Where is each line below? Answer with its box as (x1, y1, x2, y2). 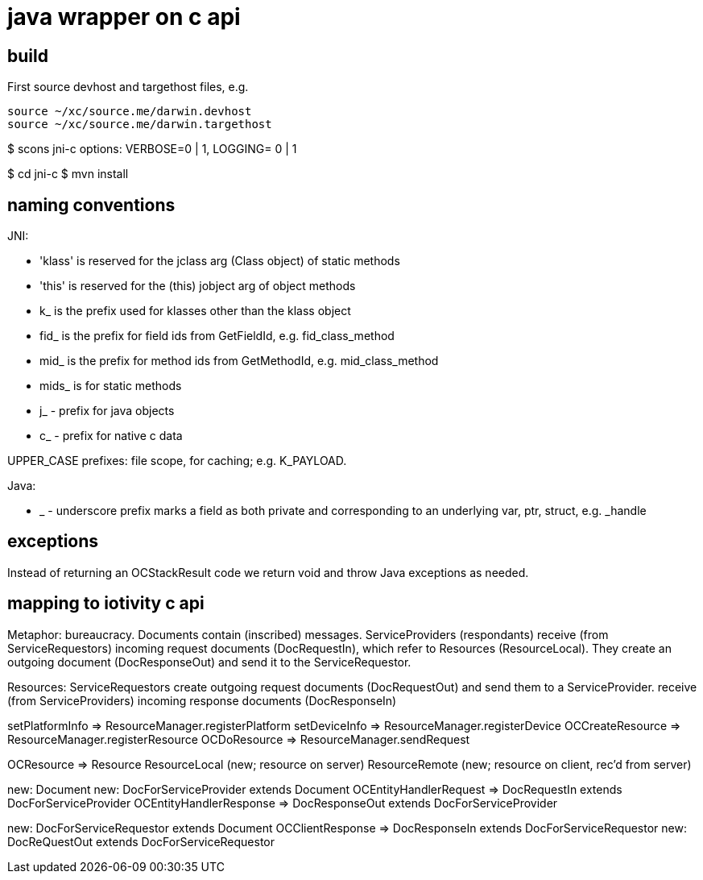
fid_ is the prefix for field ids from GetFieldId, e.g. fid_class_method (39, 329, 395, 343)
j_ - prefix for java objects (39, 404, 175, 418)
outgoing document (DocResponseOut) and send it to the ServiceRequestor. (7, 654, 411, 669)
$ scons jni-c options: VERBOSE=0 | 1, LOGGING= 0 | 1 (7, 142, 297, 156)
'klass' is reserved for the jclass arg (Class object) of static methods (39, 254, 400, 268)
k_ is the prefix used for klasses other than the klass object (39, 304, 351, 318)
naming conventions (7, 194, 176, 215)
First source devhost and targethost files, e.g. (7, 80, 249, 94)
